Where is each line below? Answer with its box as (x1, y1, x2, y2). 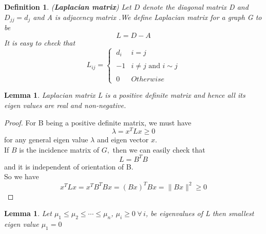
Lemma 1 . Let (4, 208, 52, 219)
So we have (4, 171, 39, 182)
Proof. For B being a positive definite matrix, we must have (4, 117, 192, 127)
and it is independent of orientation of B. (4, 161, 134, 172)
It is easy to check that (4, 37, 75, 48)
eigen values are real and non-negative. (4, 99, 126, 110)
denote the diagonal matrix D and (142, 2, 249, 12)
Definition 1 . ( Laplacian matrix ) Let (4, 2, 131, 12)
